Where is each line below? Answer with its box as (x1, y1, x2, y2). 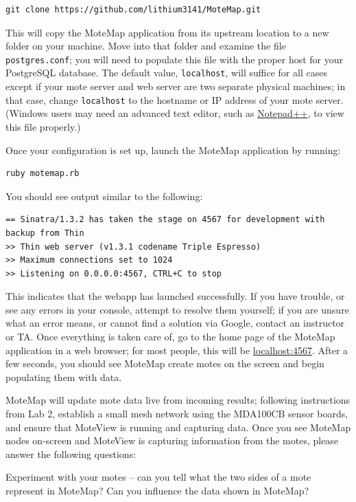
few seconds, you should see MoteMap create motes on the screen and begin (5, 356, 324, 371)
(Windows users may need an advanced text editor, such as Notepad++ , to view (5, 106, 344, 120)
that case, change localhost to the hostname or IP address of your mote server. (5, 92, 344, 107)
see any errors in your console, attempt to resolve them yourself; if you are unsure (5, 302, 349, 316)
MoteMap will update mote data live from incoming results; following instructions (5, 393, 351, 407)
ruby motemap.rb (5, 168, 80, 179)
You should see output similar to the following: (5, 188, 203, 203)
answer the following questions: (5, 446, 137, 461)
